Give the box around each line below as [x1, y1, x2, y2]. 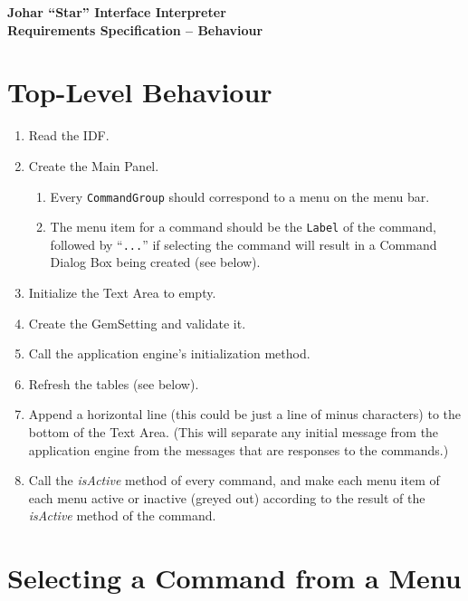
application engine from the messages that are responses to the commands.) [28, 440, 449, 459]
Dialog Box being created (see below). [50, 253, 261, 272]
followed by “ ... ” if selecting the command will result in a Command [50, 234, 437, 253]
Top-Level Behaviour [7, 73, 272, 110]
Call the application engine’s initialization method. [28, 344, 310, 363]
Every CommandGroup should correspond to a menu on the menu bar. [50, 186, 430, 205]
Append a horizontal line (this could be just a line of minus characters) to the [28, 405, 462, 424]
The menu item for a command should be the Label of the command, [50, 217, 436, 236]
